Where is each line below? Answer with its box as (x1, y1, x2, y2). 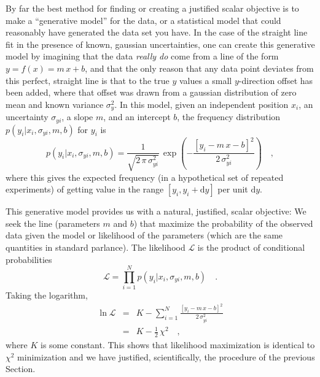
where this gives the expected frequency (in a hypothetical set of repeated (6, 170, 284, 183)
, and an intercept (103, 110, 171, 123)
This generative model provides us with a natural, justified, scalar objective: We (6, 205, 306, 218)
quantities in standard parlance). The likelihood (6, 240, 185, 253)
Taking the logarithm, (6, 289, 88, 302)
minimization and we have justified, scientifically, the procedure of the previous (17, 350, 315, 363)
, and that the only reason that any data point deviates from (85, 61, 314, 74)
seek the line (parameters (6, 216, 100, 229)
